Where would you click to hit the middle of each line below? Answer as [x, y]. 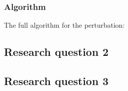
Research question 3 [56, 80]
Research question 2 [56, 52]
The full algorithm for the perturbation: [64, 25]
